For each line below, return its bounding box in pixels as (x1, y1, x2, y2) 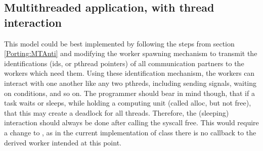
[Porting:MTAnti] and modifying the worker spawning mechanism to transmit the (4, 48, 257, 59)
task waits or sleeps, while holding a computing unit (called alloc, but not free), (4, 97, 251, 108)
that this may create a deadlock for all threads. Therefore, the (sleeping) (4, 107, 229, 118)
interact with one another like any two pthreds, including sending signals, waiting (4, 77, 257, 88)
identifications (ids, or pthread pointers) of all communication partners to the (4, 58, 244, 68)
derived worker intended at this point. (4, 137, 121, 147)
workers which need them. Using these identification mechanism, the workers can (4, 68, 255, 78)
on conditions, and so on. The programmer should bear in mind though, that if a (4, 87, 255, 98)
